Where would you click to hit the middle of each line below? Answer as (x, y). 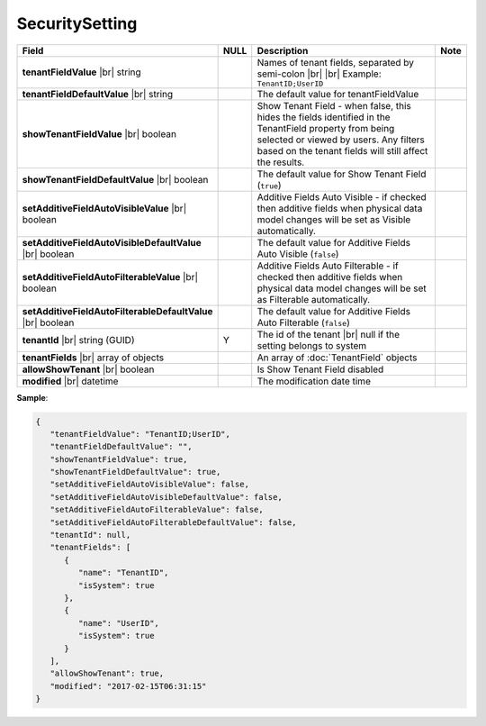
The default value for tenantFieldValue (338, 94)
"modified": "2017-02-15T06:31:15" (128, 686)
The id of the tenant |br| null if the (328, 334)
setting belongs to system (312, 345)
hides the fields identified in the (324, 117)
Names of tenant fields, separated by (335, 62)
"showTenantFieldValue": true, (119, 459)
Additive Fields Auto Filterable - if (328, 266)
